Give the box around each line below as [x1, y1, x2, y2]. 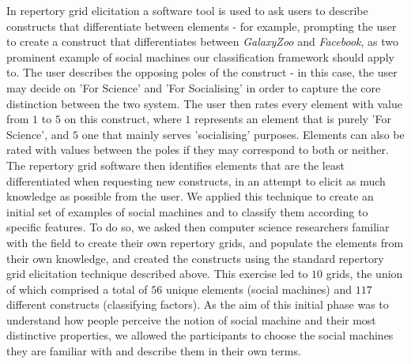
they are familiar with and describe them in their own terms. [6, 343, 301, 359]
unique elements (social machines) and [165, 280, 353, 297]
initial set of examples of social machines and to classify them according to [6, 203, 368, 220]
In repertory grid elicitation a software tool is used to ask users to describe [6, 2, 368, 18]
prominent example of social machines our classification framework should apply [6, 48, 394, 65]
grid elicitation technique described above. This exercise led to [6, 265, 308, 282]
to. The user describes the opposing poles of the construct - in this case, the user [6, 64, 398, 81]
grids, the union [326, 265, 403, 282]
